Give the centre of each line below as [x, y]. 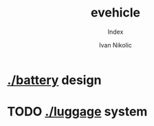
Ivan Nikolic [115, 45]
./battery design [54, 80]
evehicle [115, 13]
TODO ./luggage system [77, 112]
